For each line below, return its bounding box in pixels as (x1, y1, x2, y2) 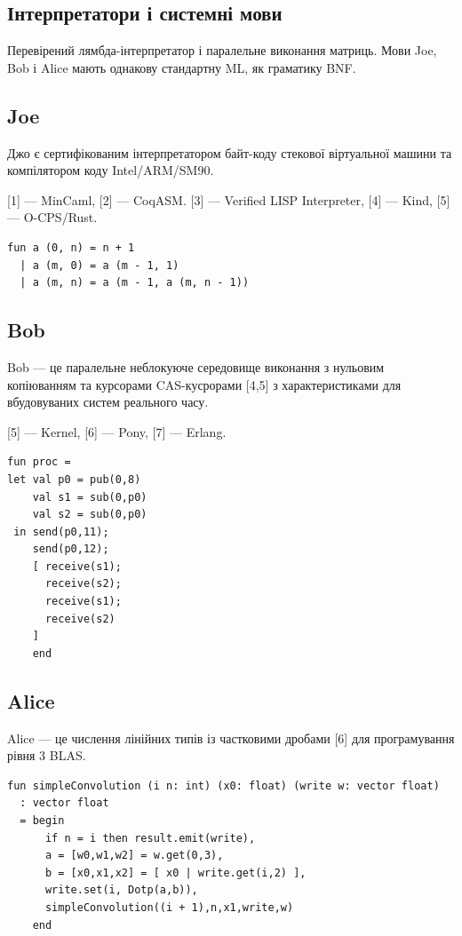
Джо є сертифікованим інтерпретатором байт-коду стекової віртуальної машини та (7, 143, 452, 162)
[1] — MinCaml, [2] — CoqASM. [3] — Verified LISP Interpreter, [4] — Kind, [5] (7, 190, 450, 209)
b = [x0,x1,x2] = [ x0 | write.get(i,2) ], (44, 866, 307, 879)
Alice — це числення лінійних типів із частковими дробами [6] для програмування (7, 728, 455, 747)
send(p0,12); (32, 543, 109, 556)
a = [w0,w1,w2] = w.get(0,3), (44, 849, 224, 862)
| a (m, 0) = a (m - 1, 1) (20, 258, 179, 272)
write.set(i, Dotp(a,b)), (44, 884, 198, 897)
